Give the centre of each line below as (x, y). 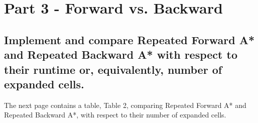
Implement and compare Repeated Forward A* (130, 39)
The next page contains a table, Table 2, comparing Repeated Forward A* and (125, 105)
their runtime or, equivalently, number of (113, 69)
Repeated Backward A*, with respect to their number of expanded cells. (115, 115)
